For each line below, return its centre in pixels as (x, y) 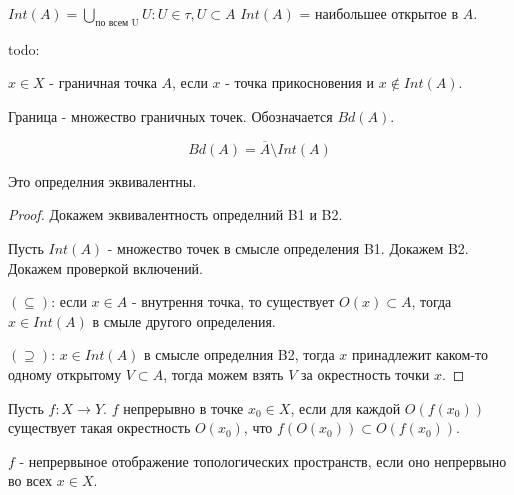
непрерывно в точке (183, 407)
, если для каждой (345, 407)
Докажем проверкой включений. (106, 267)
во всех (30, 480)
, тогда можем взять (223, 373)
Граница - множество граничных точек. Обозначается (170, 115)
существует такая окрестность (99, 427)
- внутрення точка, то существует (233, 301)
